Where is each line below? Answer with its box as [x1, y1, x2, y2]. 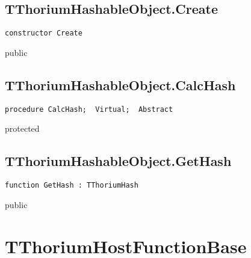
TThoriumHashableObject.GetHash [5, 152, 232, 170]
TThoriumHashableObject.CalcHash [5, 75, 236, 94]
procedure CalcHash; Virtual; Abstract [5, 105, 173, 114]
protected [5, 122, 40, 135]
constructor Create [5, 29, 82, 38]
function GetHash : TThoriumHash [5, 181, 138, 190]
